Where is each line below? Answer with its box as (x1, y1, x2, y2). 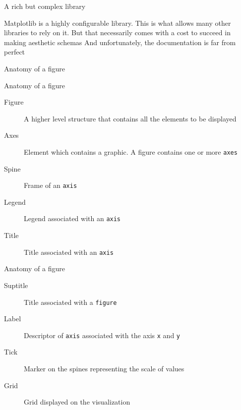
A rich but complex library (4, 1, 86, 11)
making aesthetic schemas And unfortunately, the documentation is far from (4, 37, 236, 47)
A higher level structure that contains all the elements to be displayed (24, 113, 237, 123)
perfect (4, 47, 25, 57)
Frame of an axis (24, 180, 77, 190)
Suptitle (4, 280, 28, 290)
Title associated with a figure (24, 296, 117, 307)
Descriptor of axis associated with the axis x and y (24, 330, 181, 340)
